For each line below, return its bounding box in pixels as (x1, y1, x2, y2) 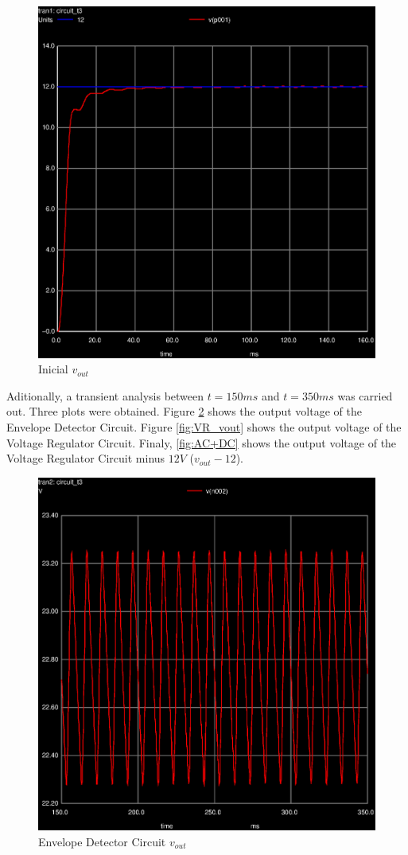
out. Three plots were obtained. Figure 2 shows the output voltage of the (6, 403, 362, 420)
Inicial (38, 361, 68, 377)
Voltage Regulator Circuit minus (6, 450, 165, 467)
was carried (337, 387, 393, 404)
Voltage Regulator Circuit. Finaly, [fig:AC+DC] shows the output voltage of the (6, 434, 397, 451)
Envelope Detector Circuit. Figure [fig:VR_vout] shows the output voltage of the (6, 419, 402, 435)
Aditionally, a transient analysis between (6, 387, 204, 404)
